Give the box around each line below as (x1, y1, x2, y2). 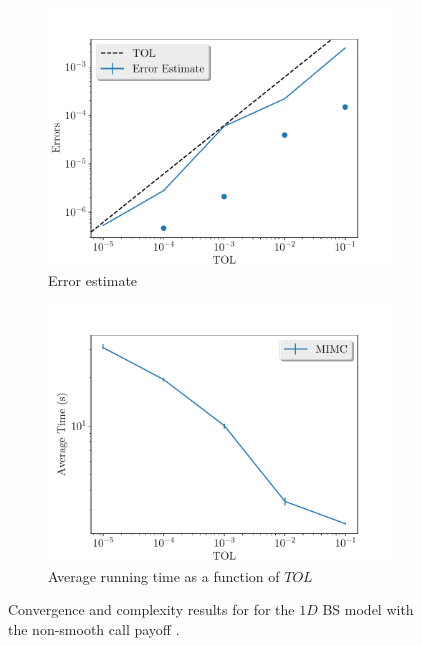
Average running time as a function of (48, 565, 280, 586)
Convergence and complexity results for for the (8, 599, 295, 620)
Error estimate (48, 269, 138, 290)
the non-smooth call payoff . (8, 618, 180, 639)
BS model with (322, 599, 414, 620)
